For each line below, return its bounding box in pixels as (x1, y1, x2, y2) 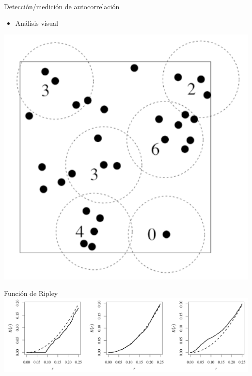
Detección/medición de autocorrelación (4, 1, 120, 11)
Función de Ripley (4, 288, 58, 298)
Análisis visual (15, 17, 58, 28)
